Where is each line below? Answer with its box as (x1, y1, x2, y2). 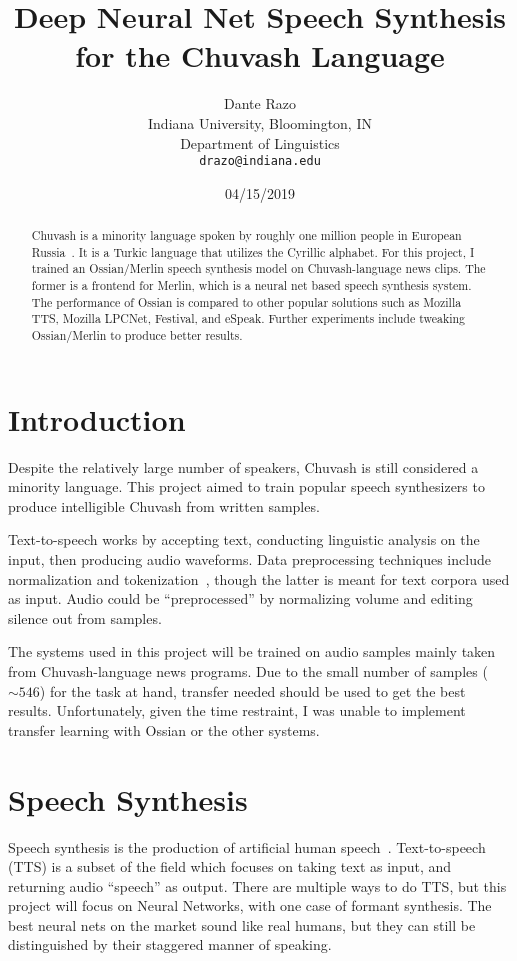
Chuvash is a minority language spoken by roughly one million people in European (31, 227, 462, 244)
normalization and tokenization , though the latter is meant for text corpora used (8, 568, 510, 589)
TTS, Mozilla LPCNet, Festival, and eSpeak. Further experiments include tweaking (31, 310, 466, 327)
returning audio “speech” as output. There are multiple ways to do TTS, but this (8, 875, 507, 896)
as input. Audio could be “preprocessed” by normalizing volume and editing (8, 588, 473, 609)
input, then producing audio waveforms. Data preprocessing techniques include (8, 549, 491, 570)
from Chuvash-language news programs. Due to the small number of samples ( (8, 661, 488, 682)
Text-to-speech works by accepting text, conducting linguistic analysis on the (8, 529, 480, 550)
